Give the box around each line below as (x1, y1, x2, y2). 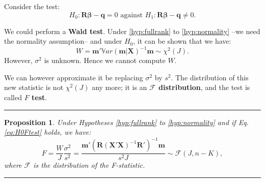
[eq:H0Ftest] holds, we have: (4, 127, 91, 137)
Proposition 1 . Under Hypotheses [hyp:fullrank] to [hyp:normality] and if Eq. (4, 116, 249, 127)
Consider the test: (4, 1, 60, 11)
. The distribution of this (171, 72, 249, 82)
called (4, 92, 22, 103)
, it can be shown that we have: (133, 36, 231, 46)
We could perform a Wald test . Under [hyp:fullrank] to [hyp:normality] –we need (4, 25, 260, 36)
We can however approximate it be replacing (4, 72, 143, 82)
